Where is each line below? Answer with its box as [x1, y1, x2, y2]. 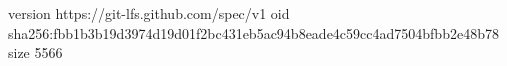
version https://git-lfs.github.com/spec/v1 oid [8, 3, 290, 23]
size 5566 [8, 42, 63, 63]
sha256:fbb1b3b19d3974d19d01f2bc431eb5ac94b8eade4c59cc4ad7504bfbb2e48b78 [8, 22, 499, 43]
